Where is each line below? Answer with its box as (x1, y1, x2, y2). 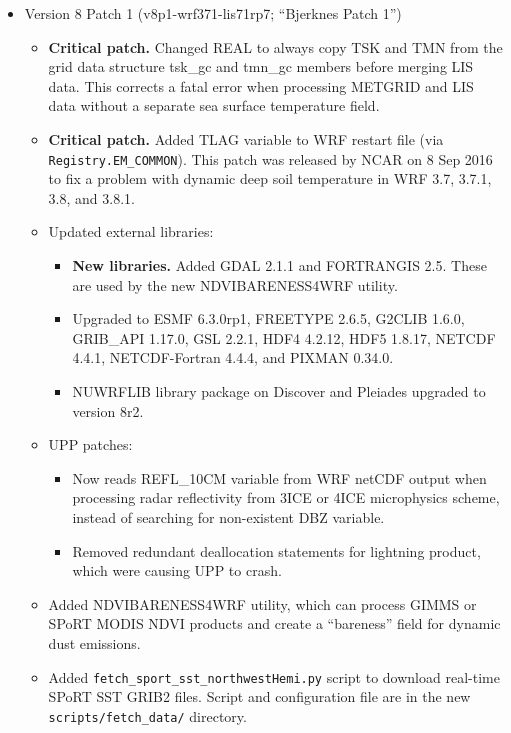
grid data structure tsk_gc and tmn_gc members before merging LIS (48, 56, 474, 77)
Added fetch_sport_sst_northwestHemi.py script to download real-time (48, 666, 500, 687)
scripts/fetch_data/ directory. (48, 705, 247, 726)
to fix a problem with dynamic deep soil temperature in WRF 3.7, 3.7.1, (48, 168, 492, 189)
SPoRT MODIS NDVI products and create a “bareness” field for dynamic (48, 613, 501, 634)
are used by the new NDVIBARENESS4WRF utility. (72, 274, 398, 295)
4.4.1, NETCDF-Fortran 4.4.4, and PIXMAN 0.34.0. (72, 347, 394, 368)
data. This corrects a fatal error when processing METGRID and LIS (48, 75, 474, 96)
